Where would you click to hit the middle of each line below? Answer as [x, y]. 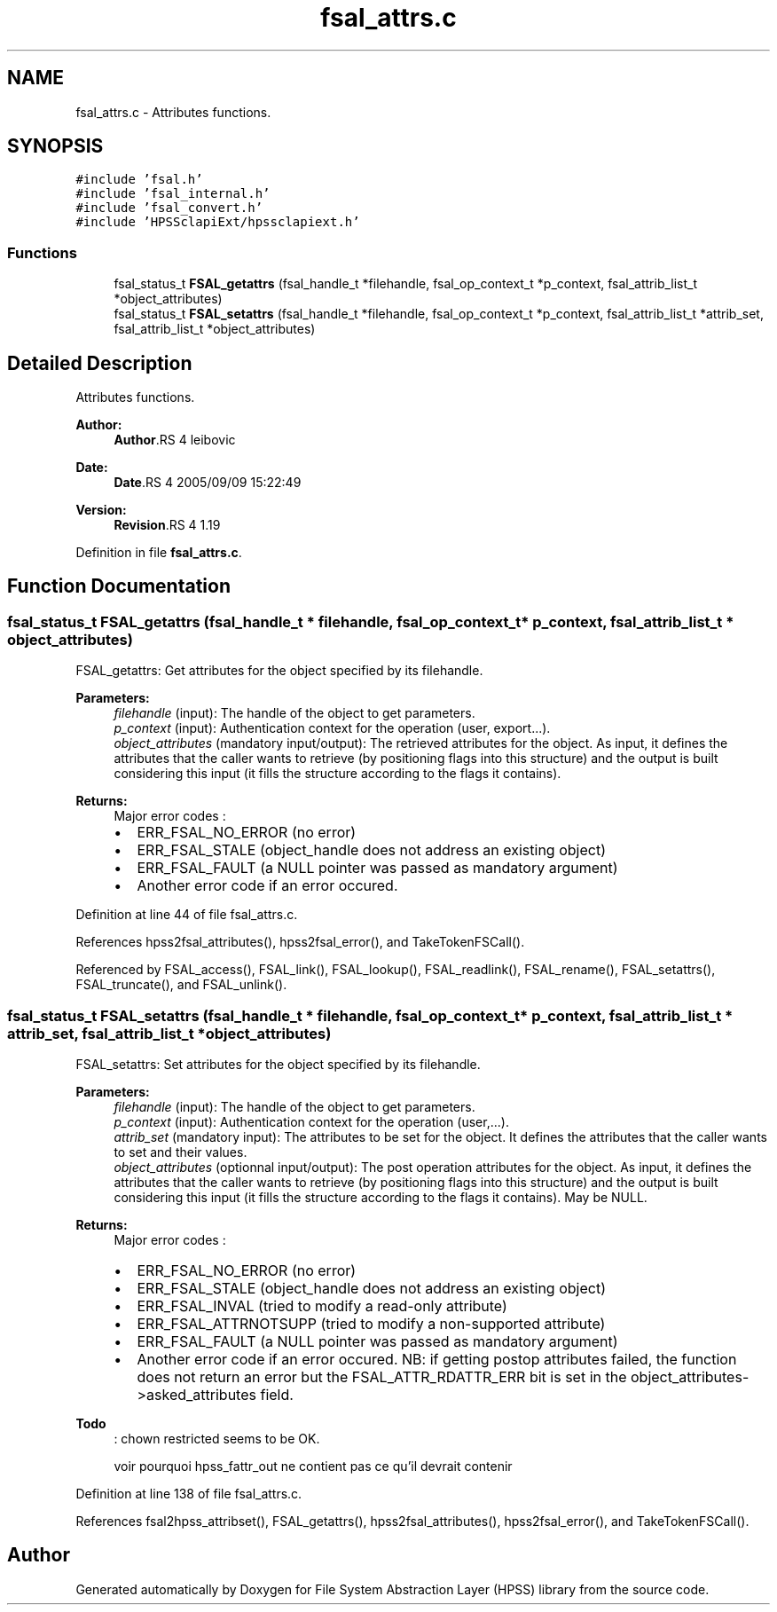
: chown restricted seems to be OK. [217, 1439]
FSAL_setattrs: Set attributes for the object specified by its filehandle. [278, 1064]
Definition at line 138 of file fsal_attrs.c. [189, 1494]
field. [277, 1395]
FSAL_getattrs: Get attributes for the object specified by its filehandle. [279, 671]
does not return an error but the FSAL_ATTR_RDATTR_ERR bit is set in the [382, 1377]
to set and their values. [181, 1152]
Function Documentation [119, 586]
